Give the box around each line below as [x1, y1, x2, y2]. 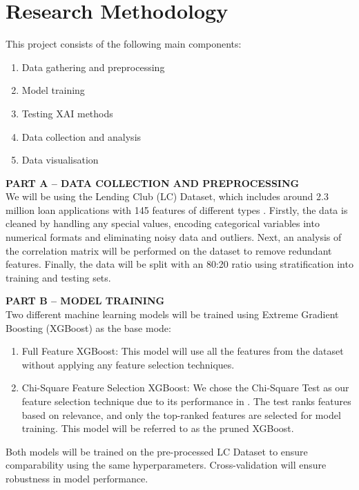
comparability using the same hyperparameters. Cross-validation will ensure [6, 458, 327, 472]
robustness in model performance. [6, 471, 148, 485]
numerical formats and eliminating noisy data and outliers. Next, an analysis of [6, 230, 342, 244]
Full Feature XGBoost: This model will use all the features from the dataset [21, 344, 344, 358]
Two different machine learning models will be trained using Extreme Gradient [6, 307, 339, 322]
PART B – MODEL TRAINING [6, 293, 165, 308]
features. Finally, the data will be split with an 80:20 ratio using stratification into [6, 257, 353, 271]
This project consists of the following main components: [6, 37, 242, 51]
